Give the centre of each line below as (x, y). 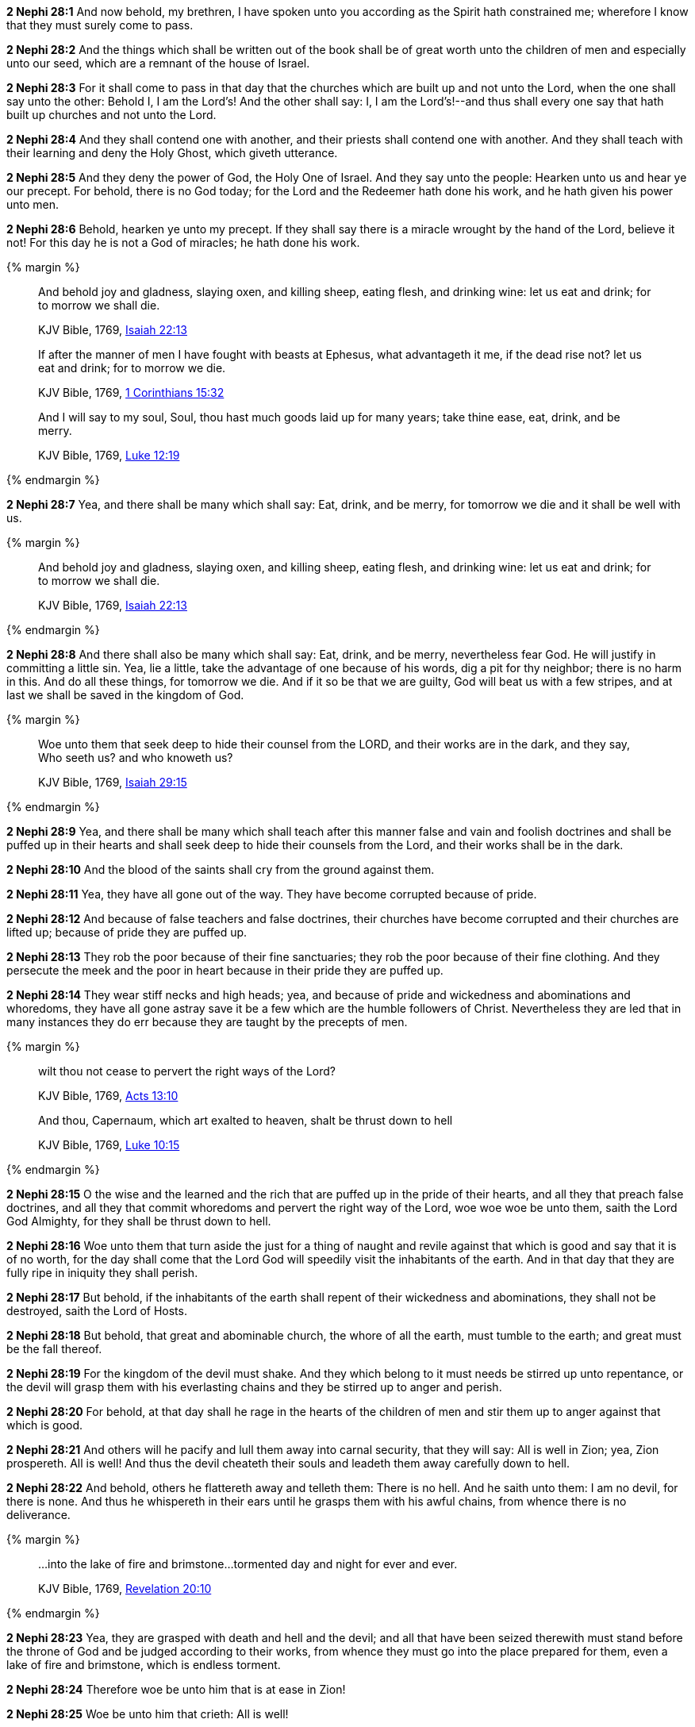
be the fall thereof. (54, 1349)
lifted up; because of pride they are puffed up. (127, 932)
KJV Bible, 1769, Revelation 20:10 (125, 1589)
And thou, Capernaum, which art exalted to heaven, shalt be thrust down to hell (246, 1120)
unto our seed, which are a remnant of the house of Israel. (158, 63)
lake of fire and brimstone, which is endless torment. (144, 1665)
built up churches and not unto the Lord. (111, 115)
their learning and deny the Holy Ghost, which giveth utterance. (172, 153)
